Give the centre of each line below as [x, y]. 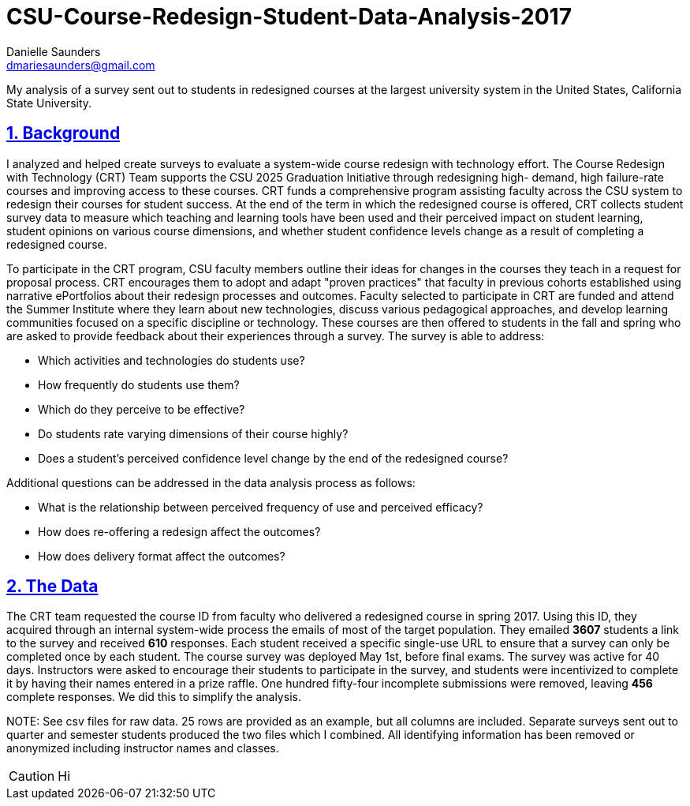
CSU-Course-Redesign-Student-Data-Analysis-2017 [289, 17]
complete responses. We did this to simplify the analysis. [154, 697]
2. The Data [52, 587]
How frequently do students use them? [139, 384]
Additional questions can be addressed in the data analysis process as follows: [211, 482]
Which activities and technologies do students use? [172, 360]
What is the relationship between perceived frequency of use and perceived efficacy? [261, 507]
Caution [32, 776]
